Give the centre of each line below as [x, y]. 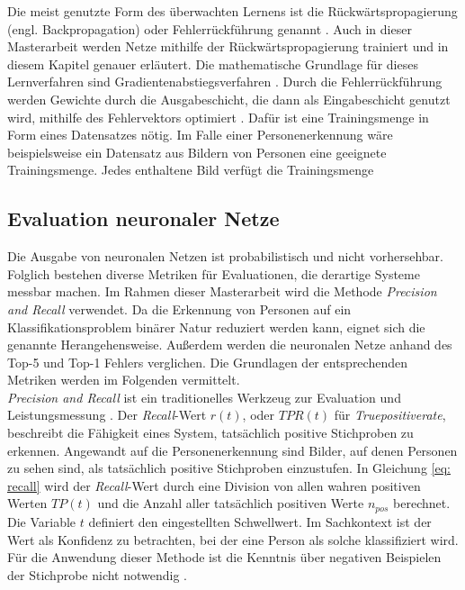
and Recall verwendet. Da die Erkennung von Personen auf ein [179, 309]
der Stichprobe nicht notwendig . [98, 574]
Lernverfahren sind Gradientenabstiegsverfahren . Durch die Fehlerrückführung [225, 82]
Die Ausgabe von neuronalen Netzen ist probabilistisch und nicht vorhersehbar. [225, 256]
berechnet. [422, 503]
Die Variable [42, 521]
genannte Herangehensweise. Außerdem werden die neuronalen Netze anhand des [230, 345]
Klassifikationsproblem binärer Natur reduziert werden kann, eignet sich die [216, 327]
